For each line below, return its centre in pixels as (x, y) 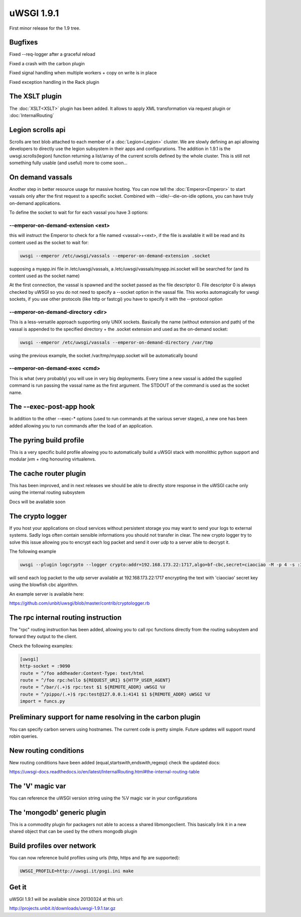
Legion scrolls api (37, 130)
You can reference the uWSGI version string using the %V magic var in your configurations (103, 798)
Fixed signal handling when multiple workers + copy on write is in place (83, 73)
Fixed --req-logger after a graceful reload (52, 54)
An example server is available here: (47, 594)
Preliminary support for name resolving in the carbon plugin (105, 717)
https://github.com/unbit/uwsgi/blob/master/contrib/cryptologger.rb (80, 603)
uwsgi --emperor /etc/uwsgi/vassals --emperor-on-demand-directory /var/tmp (116, 342)
